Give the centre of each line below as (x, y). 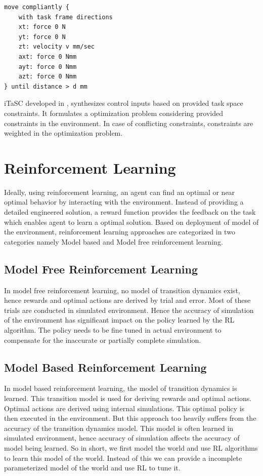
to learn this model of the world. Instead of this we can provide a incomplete (123, 458)
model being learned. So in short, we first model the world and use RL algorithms (131, 447)
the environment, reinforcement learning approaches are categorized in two (120, 232)
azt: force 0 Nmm (48, 77)
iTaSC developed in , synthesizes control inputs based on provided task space (124, 103)
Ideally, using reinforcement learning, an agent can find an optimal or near (120, 192)
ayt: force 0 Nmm (48, 67)
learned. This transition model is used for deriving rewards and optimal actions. (128, 398)
